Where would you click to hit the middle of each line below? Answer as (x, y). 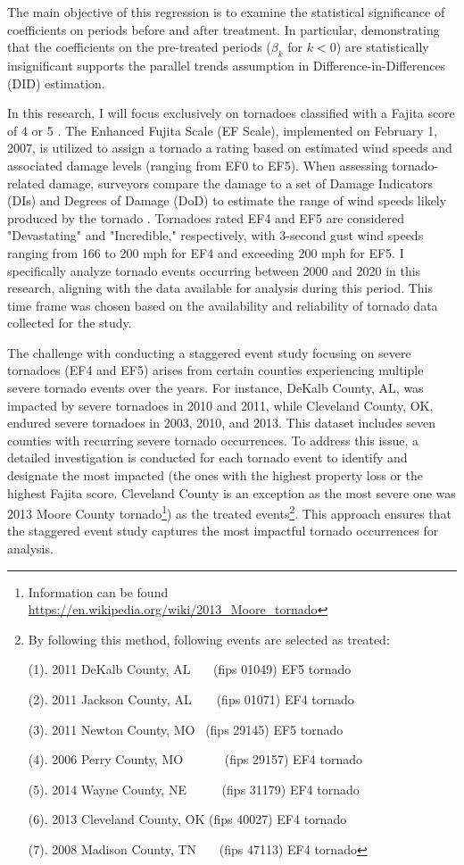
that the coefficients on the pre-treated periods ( (139, 47)
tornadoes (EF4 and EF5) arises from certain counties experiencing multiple (215, 370)
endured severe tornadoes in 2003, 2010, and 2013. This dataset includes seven (222, 423)
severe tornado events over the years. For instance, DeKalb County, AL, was (215, 388)
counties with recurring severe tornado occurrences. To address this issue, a (213, 440)
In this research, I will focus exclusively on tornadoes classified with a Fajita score (231, 113)
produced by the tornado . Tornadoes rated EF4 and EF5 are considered (206, 217)
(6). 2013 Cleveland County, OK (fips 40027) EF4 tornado (187, 819)
